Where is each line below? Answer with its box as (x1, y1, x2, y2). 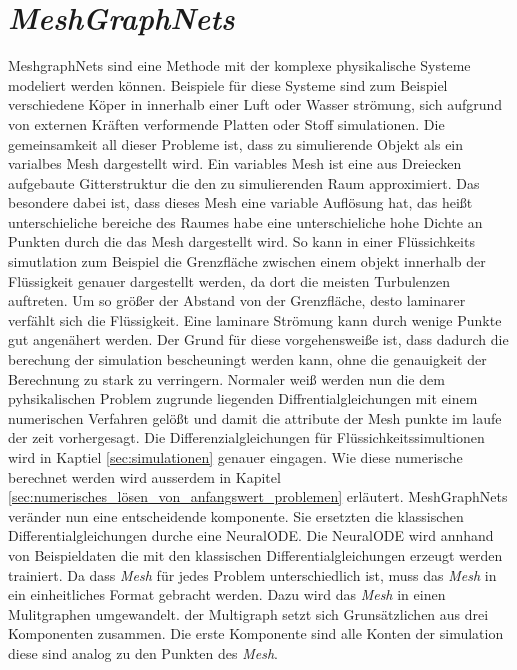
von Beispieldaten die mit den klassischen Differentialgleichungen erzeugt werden (8, 544, 503, 565)
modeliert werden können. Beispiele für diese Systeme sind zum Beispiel (8, 74, 448, 95)
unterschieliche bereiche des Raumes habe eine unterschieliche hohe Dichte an (8, 211, 483, 232)
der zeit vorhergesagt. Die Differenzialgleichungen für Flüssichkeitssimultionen (8, 427, 485, 448)
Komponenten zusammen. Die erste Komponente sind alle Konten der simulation (8, 623, 504, 644)
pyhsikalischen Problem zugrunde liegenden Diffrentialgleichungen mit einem (8, 388, 478, 409)
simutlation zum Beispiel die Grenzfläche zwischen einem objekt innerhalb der (8, 251, 486, 272)
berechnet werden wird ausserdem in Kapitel (8, 466, 281, 487)
